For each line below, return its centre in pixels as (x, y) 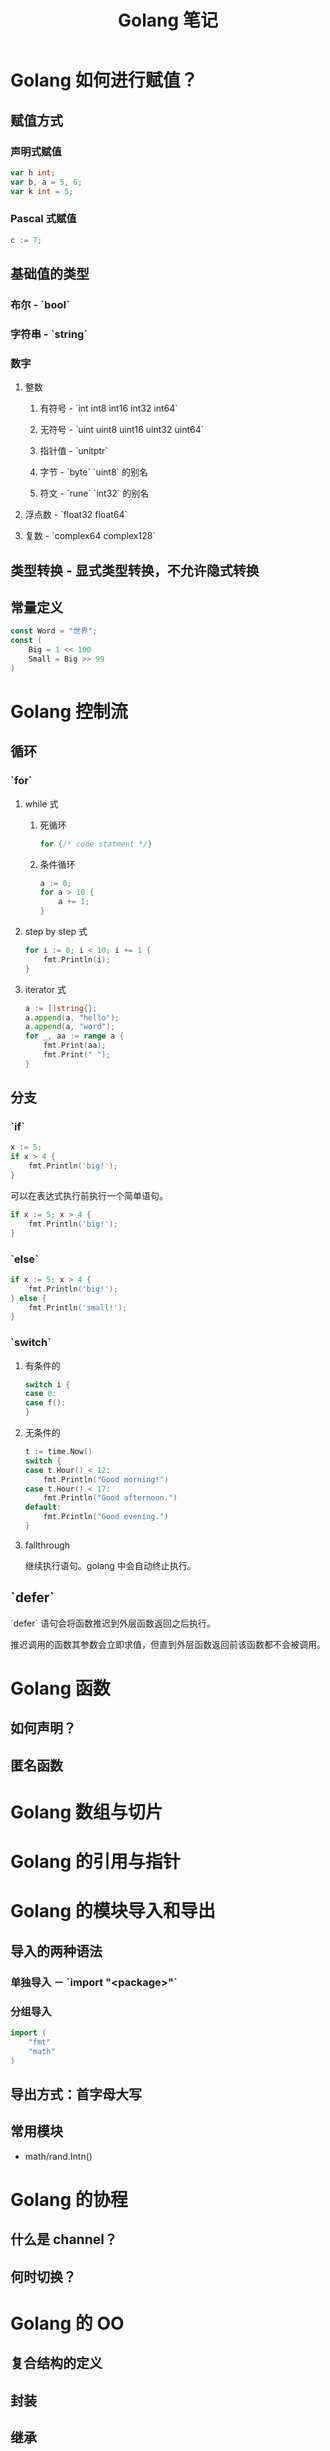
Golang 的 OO (67, 2323)
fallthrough (47, 1545)
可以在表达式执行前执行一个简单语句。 (89, 1195)
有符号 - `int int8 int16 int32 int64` (108, 408)
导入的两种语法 (56, 1951)
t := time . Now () (58, 1452)
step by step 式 (56, 932)
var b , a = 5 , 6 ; (46, 182)
